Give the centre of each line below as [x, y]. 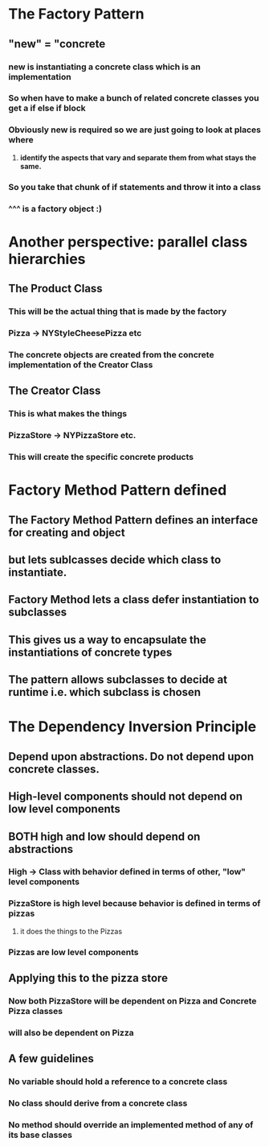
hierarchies [47, 259]
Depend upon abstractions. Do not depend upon [131, 757]
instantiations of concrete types [90, 652]
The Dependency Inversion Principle [132, 727]
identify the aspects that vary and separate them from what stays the [138, 157]
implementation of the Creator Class [81, 365]
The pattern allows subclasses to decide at [118, 680]
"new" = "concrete [57, 44]
